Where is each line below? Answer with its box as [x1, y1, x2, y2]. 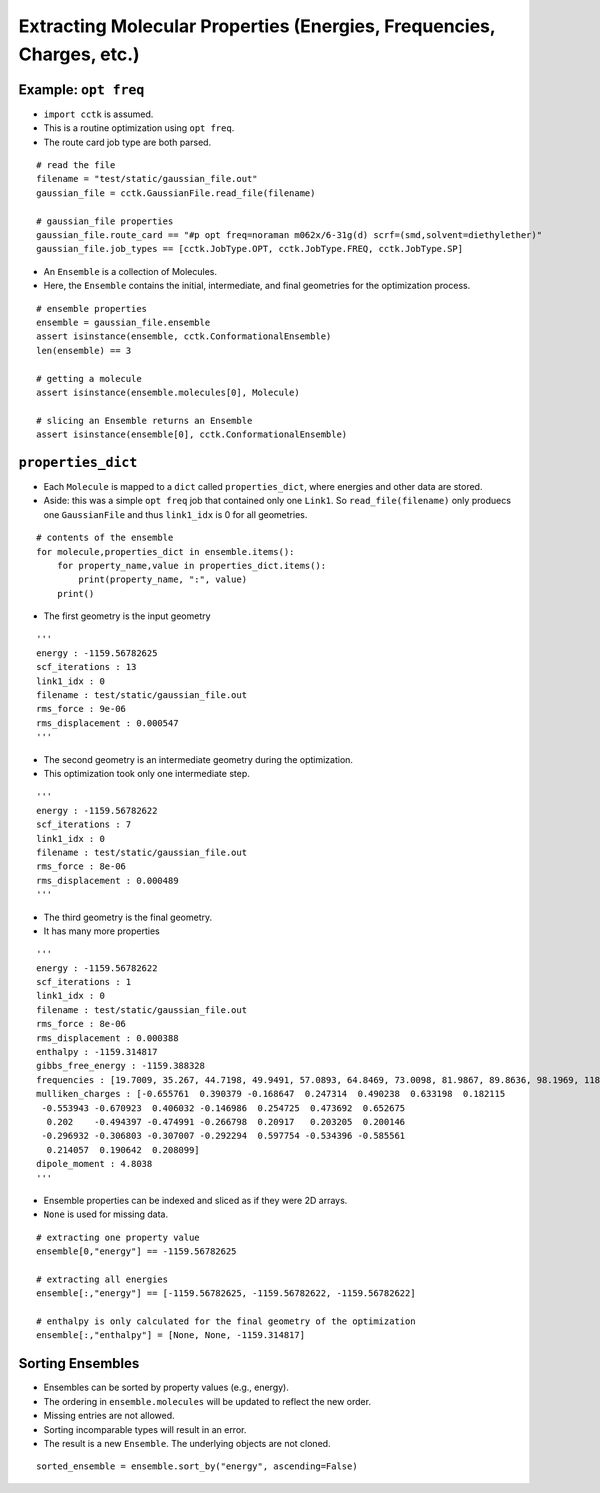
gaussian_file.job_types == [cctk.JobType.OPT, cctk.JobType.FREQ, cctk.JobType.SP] [36, 243, 464, 255]
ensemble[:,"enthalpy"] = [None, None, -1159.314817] [36, 1330, 305, 1341]
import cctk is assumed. [43, 108, 154, 120]
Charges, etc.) [18, 43, 140, 65]
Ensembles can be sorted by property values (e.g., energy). [43, 1381, 289, 1394]
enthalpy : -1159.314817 [36, 1046, 158, 1058]
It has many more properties [43, 925, 160, 937]
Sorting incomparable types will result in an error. [43, 1423, 247, 1435]
